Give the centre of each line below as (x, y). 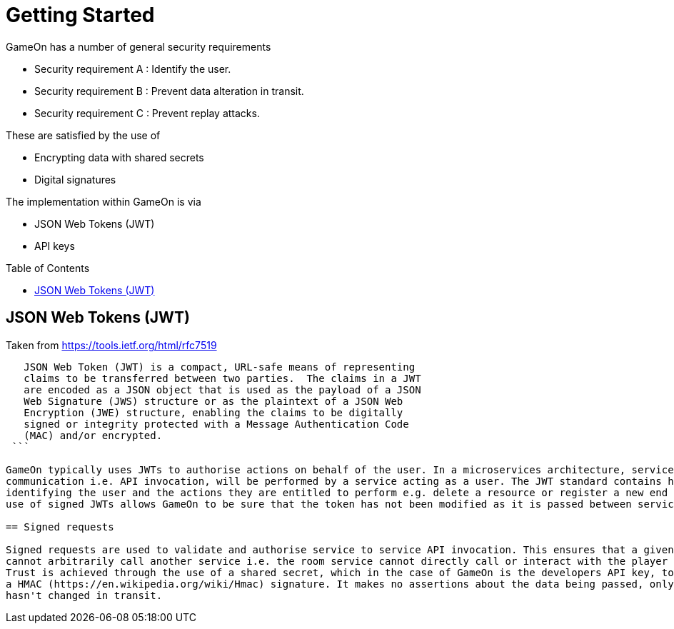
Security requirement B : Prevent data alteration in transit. (169, 91)
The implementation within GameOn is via (104, 201)
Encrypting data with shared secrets (119, 157)
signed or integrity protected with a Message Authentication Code (216, 424)
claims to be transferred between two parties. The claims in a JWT (222, 378)
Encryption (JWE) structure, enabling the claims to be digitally (213, 412)
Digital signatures (75, 179)
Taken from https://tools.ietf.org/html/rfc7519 (111, 345)
